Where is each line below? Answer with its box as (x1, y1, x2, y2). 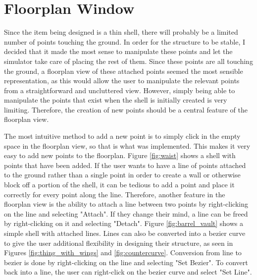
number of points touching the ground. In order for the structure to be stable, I (4, 36, 246, 47)
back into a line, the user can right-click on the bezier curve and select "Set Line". (4, 267, 252, 277)
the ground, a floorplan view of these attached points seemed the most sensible (4, 65, 243, 76)
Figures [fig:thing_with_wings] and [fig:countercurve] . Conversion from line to (4, 247, 242, 258)
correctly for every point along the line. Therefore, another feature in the (4, 189, 225, 199)
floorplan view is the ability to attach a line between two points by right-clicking (4, 199, 248, 209)
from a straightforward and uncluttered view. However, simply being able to (4, 85, 235, 95)
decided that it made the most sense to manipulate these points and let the (4, 46, 233, 56)
